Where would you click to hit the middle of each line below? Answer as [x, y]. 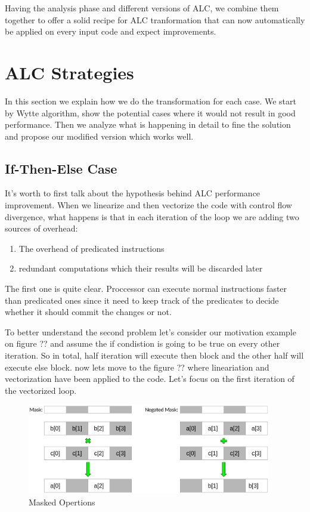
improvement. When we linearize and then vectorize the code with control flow [148, 205]
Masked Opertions [62, 502]
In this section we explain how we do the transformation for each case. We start [151, 101]
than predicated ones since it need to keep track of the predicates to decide [142, 300]
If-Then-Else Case [61, 168]
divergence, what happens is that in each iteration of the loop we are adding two [152, 216]
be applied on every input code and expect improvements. [111, 31]
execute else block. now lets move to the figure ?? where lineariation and [137, 367]
